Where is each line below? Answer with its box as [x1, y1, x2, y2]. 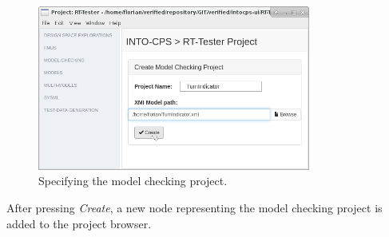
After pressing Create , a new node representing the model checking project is [6, 199, 383, 215]
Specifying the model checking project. [38, 172, 228, 189]
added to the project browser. [6, 215, 152, 231]
